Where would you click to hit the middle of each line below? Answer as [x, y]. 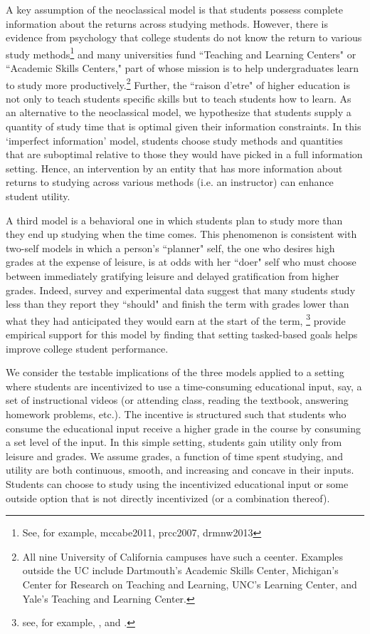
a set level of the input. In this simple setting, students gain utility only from [174, 442]
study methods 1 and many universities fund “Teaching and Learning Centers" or [181, 53]
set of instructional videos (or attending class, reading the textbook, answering [177, 400]
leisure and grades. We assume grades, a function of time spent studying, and [174, 456]
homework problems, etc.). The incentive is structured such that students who [176, 414]
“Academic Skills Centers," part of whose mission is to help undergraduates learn [182, 68]
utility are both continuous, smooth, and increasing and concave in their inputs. [180, 470]
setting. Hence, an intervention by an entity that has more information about [174, 168]
